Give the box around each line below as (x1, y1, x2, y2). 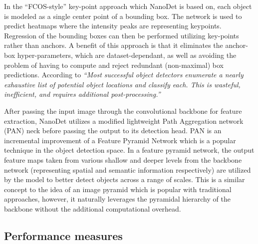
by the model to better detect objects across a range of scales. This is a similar (4, 174, 245, 185)
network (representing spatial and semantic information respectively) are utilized (4, 164, 251, 175)
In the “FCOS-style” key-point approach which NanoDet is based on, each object (4, 1, 252, 11)
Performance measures (4, 228, 123, 243)
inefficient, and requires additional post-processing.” (4, 89, 161, 99)
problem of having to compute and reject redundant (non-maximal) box (4, 59, 224, 70)
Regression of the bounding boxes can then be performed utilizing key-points (4, 30, 239, 40)
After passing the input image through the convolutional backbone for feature (4, 105, 242, 116)
